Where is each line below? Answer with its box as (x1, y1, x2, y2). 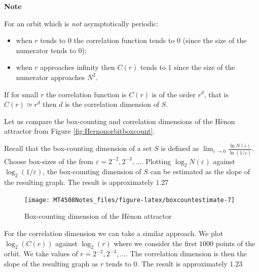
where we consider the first (114, 238, 197, 248)
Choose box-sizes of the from (4, 156, 94, 166)
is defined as (161, 143, 199, 153)
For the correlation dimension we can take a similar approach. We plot (4, 228, 224, 238)
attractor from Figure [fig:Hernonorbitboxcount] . (4, 126, 155, 136)
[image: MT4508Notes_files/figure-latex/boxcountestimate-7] (24, 196, 235, 204)
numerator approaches (16, 71, 85, 82)
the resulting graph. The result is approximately (4, 177, 154, 187)
